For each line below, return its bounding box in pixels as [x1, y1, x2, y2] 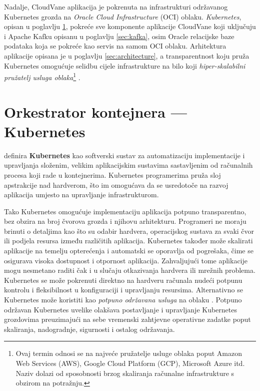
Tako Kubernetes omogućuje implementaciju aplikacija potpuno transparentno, [4, 206, 246, 216]
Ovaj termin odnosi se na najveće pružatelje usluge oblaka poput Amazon [15, 348, 242, 358]
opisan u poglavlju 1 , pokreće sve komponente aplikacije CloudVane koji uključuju [4, 21, 256, 32]
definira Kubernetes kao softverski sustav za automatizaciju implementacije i [4, 150, 245, 160]
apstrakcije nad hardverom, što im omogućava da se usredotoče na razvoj [4, 179, 228, 190]
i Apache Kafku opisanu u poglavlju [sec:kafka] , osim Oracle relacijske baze [4, 31, 234, 41]
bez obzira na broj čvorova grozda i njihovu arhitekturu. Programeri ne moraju [4, 216, 246, 226]
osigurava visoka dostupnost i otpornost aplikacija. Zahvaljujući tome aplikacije [4, 255, 248, 265]
